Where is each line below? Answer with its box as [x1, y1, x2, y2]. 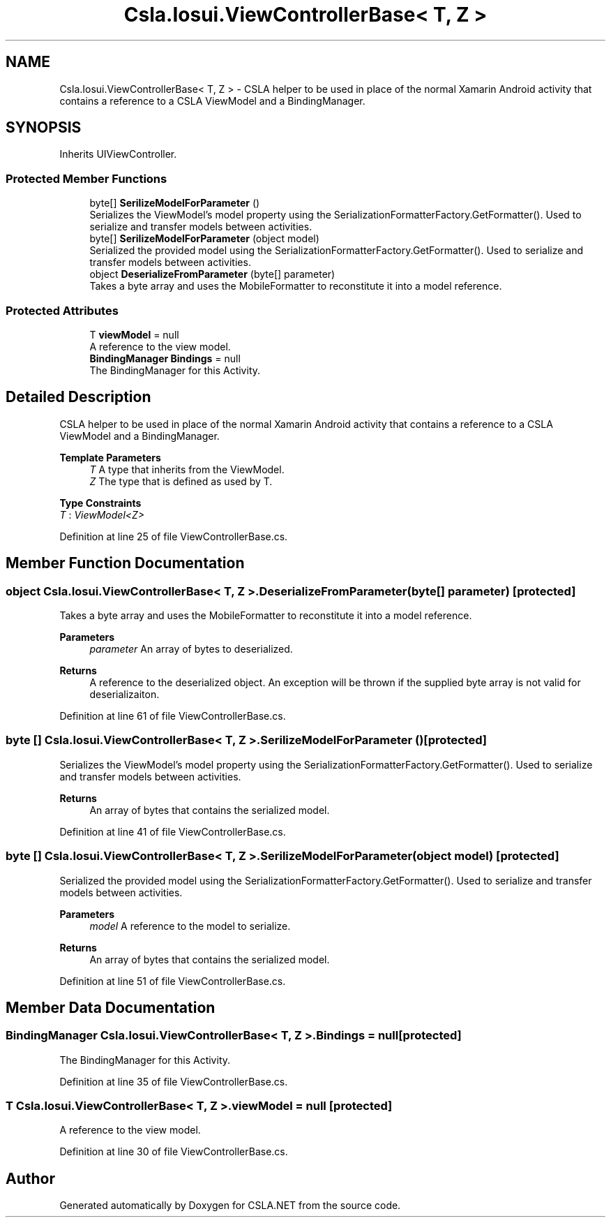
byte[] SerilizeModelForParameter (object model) [89, 232, 319, 245]
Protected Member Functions [6, 171, 167, 186]
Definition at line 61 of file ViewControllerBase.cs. [59, 710, 286, 722]
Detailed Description [6, 388, 151, 406]
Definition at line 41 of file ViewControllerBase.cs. [59, 825, 286, 838]
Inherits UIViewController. [59, 148, 177, 161]
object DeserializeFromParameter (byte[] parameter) [89, 268, 335, 281]
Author [6, 1169, 55, 1187]
